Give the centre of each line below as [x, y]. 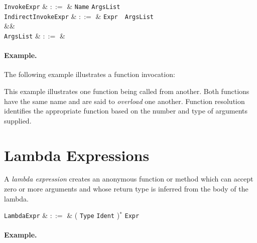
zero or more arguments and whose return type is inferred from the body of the [126, 189]
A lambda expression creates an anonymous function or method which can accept [129, 179]
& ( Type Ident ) [93, 215]
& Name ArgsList [94, 6]
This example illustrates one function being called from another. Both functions [127, 91]
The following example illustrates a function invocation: [90, 74]
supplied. [18, 120]
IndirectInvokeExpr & [40, 16]
